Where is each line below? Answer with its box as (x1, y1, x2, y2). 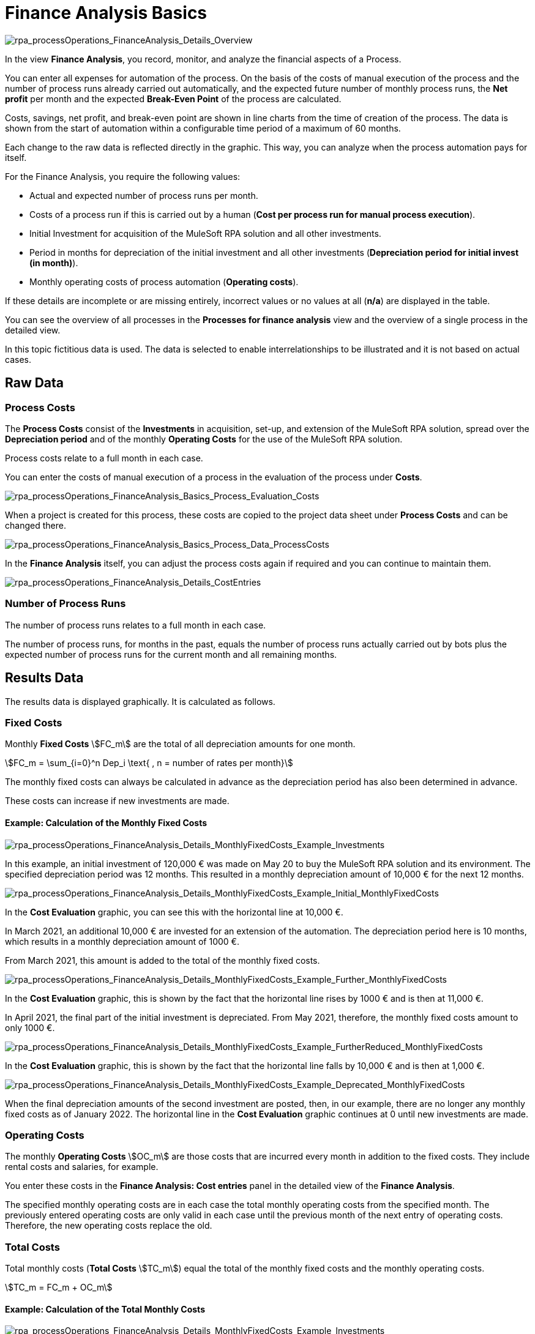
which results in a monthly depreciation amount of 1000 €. (5, 936, 239, 947)
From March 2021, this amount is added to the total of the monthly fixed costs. (5, 955, 320, 966)
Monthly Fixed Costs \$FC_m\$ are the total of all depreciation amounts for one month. (5, 739, 356, 750)
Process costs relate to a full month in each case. (5, 452, 203, 463)
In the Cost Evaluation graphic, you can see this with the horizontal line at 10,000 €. (5, 906, 343, 917)
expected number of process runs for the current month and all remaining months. (5, 649, 337, 660)
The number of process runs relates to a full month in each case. (5, 619, 266, 630)
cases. (5, 354, 31, 365)
